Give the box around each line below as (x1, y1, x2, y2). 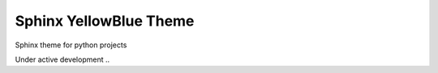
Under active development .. (15, 55, 110, 64)
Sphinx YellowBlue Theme (15, 12, 195, 30)
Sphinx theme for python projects (15, 40, 127, 50)
